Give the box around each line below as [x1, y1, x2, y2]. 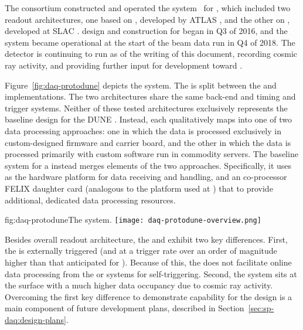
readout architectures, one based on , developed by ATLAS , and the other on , [5, 13, 290, 25]
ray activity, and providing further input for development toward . [5, 59, 243, 71]
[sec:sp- [248, 302, 274, 314]
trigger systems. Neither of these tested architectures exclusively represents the [5, 101, 288, 114]
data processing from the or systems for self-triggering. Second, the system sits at [5, 267, 297, 280]
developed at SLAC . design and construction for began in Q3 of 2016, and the [5, 25, 288, 37]
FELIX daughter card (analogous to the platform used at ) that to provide [5, 182, 273, 194]
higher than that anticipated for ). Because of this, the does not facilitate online [5, 256, 292, 268]
